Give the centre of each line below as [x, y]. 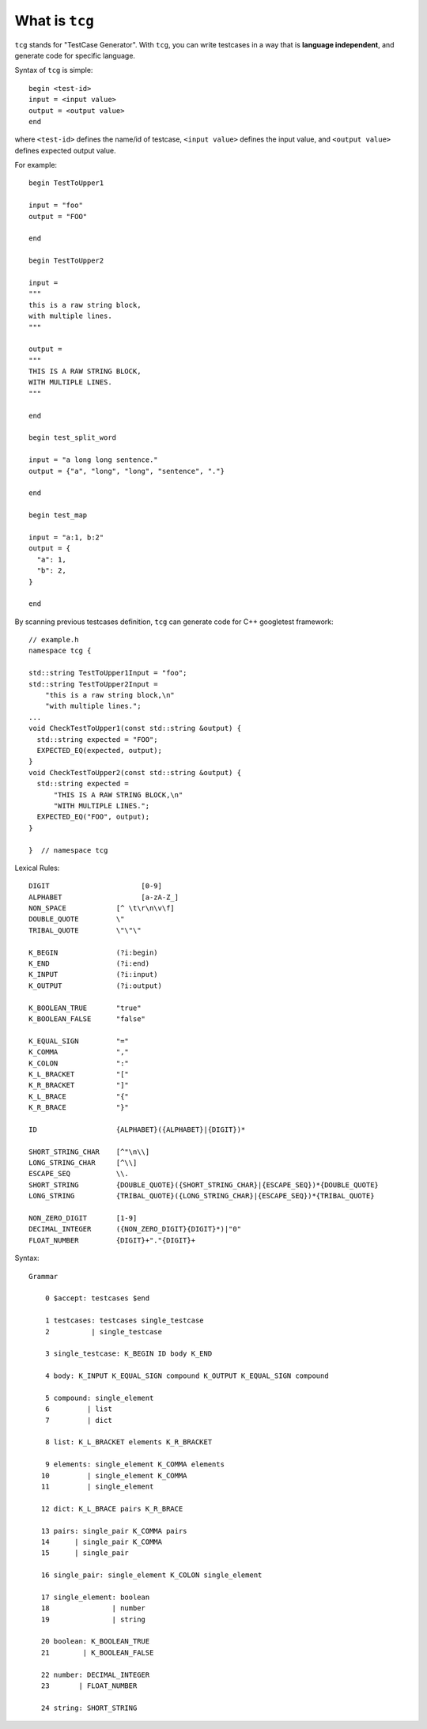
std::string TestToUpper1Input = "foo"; [108, 673]
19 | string [93, 1619]
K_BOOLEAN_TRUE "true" [85, 1008]
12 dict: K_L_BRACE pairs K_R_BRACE [112, 1508]
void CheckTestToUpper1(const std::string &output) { [135, 728]
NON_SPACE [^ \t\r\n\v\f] [102, 908]
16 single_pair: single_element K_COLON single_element [151, 1575]
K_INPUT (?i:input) [93, 974]
